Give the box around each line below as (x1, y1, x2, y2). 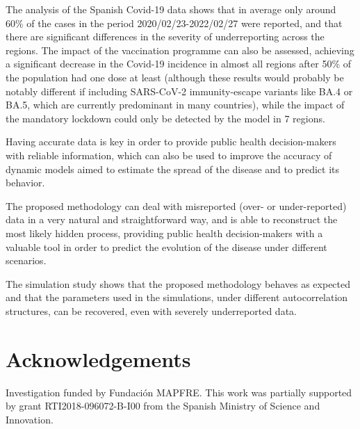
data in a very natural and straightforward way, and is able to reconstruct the (6, 212, 338, 227)
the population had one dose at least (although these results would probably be (6, 70, 344, 84)
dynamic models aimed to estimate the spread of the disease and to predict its (6, 161, 339, 176)
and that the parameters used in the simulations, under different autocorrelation (6, 290, 348, 305)
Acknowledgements (6, 344, 191, 373)
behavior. (6, 175, 45, 190)
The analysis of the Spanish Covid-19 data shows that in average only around (6, 2, 336, 16)
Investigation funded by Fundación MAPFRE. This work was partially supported (6, 385, 352, 399)
